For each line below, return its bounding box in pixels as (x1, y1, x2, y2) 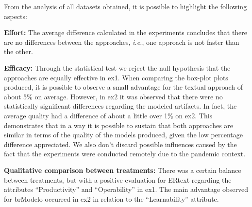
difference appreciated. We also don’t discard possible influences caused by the (4, 139, 237, 149)
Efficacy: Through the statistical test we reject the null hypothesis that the (4, 62, 231, 73)
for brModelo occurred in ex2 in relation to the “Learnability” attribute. (4, 193, 219, 204)
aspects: (4, 11, 27, 21)
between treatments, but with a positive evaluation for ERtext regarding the (4, 174, 232, 185)
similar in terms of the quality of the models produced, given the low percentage (4, 130, 243, 140)
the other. (4, 46, 33, 56)
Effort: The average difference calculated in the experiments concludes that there (4, 27, 248, 38)
